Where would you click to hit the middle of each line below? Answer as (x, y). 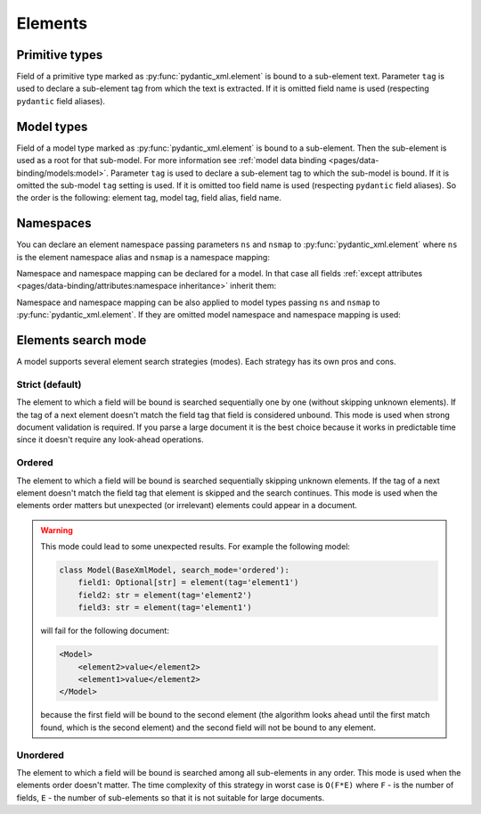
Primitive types (60, 55)
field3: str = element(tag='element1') (165, 608)
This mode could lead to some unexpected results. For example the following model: (196, 547)
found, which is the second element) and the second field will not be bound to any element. (208, 728)
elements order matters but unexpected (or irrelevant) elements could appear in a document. (187, 506)
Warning (57, 530)
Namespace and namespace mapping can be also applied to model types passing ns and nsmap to (198, 302)
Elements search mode (82, 340)
